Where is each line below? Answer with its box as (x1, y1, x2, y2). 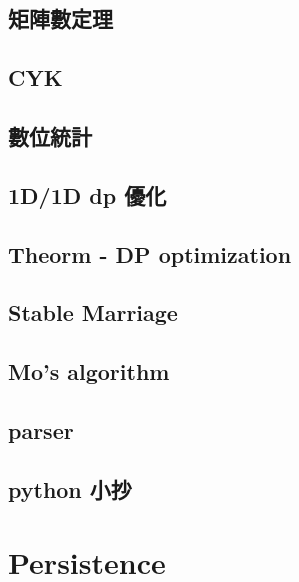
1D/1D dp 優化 (8, 179, 167, 210)
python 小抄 (8, 473, 132, 504)
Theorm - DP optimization (8, 238, 292, 269)
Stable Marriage (8, 297, 178, 328)
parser (8, 414, 74, 445)
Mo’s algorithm (8, 356, 170, 387)
